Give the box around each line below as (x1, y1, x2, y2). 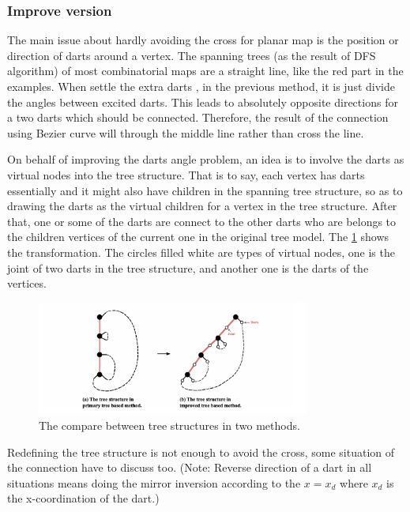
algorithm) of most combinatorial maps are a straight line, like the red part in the (7, 62, 404, 79)
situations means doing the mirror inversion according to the (7, 474, 301, 491)
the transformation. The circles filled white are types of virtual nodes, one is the (7, 243, 395, 260)
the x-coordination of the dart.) (7, 490, 160, 506)
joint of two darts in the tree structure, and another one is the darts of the (7, 259, 369, 276)
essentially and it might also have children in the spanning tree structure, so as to (7, 182, 403, 198)
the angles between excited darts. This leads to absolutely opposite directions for (7, 93, 398, 110)
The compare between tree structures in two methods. (39, 417, 300, 434)
